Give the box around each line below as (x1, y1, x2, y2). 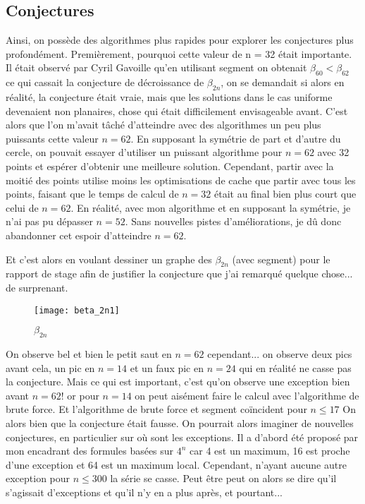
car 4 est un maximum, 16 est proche (190, 443, 350, 458)
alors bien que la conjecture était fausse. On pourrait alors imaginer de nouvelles (6, 415, 354, 430)
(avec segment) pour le (232, 251, 330, 266)
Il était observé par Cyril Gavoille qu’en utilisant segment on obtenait (6, 60, 307, 75)
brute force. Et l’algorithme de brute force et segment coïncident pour (6, 402, 307, 416)
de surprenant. (6, 280, 68, 294)
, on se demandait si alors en (221, 75, 345, 90)
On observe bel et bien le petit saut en (6, 346, 172, 361)
